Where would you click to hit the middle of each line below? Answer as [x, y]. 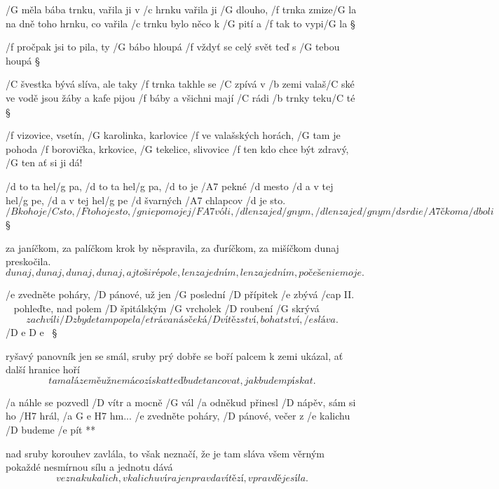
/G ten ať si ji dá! [44, 162]
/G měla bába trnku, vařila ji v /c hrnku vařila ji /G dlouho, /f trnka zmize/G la [181, 9]
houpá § [23, 60]
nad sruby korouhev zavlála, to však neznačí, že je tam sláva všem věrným [165, 453]
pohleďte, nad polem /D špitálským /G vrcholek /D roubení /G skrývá [166, 308]
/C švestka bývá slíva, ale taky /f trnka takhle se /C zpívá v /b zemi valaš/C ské [180, 84]
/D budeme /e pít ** [51, 430]
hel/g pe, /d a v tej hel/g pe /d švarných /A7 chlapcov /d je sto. [146, 200]
